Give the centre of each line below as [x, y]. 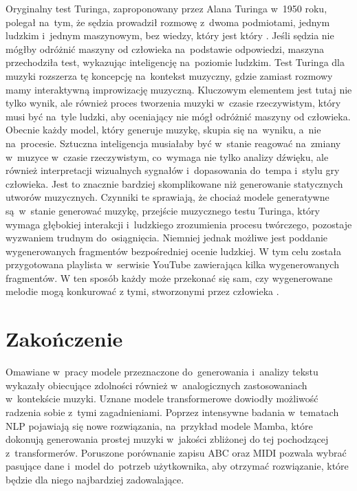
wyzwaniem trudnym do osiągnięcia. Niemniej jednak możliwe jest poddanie [167, 238]
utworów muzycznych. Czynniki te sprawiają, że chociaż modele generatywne [167, 197]
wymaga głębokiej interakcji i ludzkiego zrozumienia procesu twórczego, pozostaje [179, 224]
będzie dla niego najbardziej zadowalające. [95, 479]
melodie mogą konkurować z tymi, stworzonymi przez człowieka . [142, 291]
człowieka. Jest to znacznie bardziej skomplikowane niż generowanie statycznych [174, 183]
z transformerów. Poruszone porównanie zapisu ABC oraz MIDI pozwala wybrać [176, 452]
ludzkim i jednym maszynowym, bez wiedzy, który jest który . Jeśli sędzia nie [170, 35]
